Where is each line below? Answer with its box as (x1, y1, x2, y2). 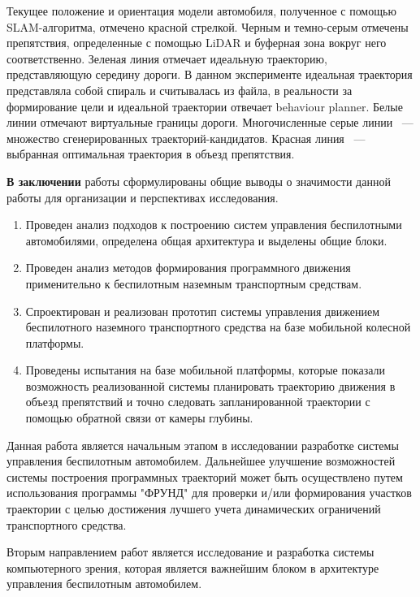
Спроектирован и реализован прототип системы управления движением (25, 302, 380, 319)
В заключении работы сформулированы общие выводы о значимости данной (6, 172, 391, 189)
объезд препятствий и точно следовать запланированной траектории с (25, 393, 370, 410)
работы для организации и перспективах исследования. (6, 188, 279, 205)
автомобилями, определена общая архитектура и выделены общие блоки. (25, 231, 388, 249)
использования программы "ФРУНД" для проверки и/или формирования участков (6, 484, 412, 501)
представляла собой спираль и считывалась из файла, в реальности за (6, 81, 353, 98)
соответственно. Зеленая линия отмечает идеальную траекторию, (6, 50, 327, 67)
